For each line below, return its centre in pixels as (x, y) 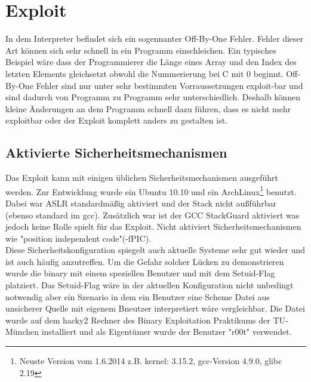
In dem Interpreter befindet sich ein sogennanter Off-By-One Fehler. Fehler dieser (155, 38)
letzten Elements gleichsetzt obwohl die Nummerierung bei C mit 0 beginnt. (144, 73)
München (22, 332)
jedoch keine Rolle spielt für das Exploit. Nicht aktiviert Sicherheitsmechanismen (153, 227)
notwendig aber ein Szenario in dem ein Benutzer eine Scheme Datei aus (138, 296)
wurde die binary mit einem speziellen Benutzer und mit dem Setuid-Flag (140, 273)
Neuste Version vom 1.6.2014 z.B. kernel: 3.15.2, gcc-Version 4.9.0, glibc (151, 361)
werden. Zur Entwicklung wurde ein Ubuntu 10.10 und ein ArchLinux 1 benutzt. (151, 190)
